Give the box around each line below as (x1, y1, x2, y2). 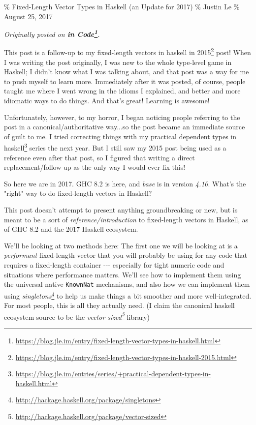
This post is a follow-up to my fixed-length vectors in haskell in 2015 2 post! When (4, 46, 251, 58)
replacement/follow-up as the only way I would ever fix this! (4, 162, 186, 172)
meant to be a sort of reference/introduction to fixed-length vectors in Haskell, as (4, 214, 249, 224)
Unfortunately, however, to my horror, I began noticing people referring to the (4, 112, 240, 122)
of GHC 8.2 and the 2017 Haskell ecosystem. (4, 224, 138, 234)
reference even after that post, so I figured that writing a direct (4, 152, 195, 162)
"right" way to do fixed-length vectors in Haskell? (4, 188, 152, 198)
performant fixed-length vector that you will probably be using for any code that (4, 250, 248, 260)
